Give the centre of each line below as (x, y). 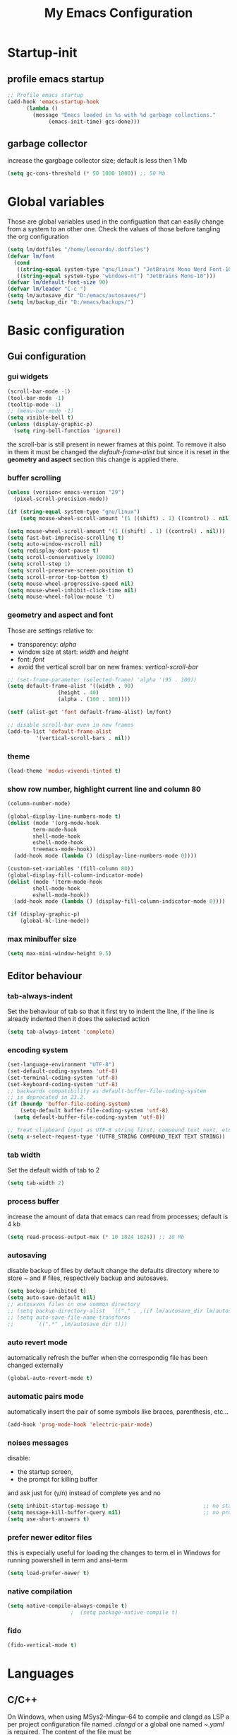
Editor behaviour (45, 975)
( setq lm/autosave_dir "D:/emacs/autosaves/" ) (77, 296)
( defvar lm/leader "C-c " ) (47, 289)
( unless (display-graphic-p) (50, 425)
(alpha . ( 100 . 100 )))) (94, 699)
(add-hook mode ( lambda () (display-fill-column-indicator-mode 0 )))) (120, 901)
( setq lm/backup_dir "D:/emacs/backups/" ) (71, 302)
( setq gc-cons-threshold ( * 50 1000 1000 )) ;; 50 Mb (86, 174)
